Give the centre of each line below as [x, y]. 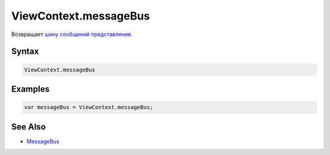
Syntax [25, 52]
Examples [31, 89]
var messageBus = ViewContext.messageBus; [89, 107]
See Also [28, 127]
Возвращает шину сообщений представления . [72, 34]
